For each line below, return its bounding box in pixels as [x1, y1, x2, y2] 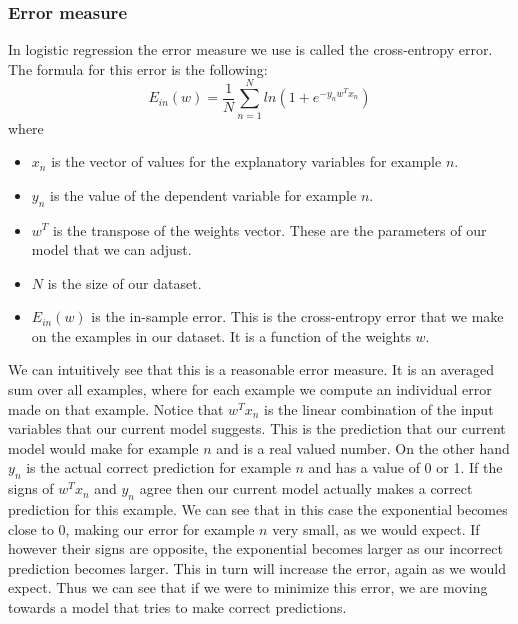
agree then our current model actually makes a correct [139, 478, 473, 499]
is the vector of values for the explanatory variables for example [51, 151, 442, 172]
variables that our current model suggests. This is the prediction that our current [8, 418, 506, 439]
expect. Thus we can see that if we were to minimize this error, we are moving [8, 577, 488, 598]
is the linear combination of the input [263, 398, 494, 419]
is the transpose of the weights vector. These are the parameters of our [53, 219, 487, 240]
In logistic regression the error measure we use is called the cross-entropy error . [8, 39, 493, 60]
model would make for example [8, 437, 199, 458]
